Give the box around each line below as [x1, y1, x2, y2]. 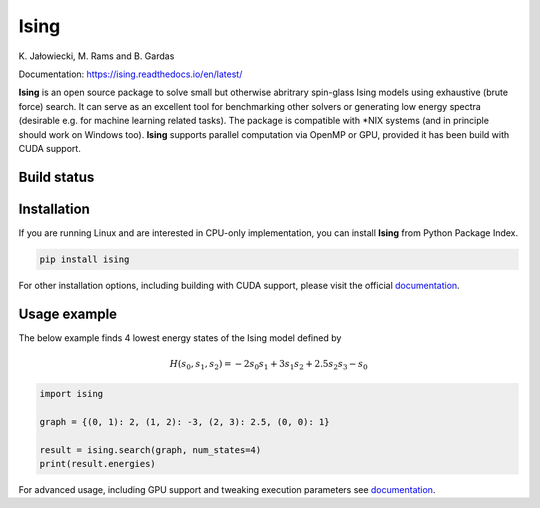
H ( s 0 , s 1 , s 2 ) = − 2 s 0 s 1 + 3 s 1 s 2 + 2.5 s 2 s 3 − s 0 [169, 358, 369, 372]
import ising [39, 388, 104, 400]
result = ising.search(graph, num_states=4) [39, 444, 262, 455]
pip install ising [39, 253, 130, 265]
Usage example [18, 305, 118, 322]
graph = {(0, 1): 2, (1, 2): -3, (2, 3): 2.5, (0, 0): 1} [39, 416, 330, 427]
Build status [18, 168, 95, 185]
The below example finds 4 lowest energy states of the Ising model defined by [18, 331, 342, 344]
